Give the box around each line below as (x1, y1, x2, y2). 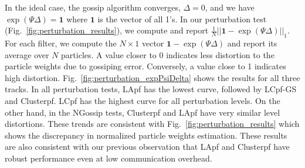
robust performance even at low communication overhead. (5, 152, 212, 164)
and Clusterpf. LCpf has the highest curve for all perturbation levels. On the (5, 94, 280, 106)
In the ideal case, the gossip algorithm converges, (5, 1, 181, 13)
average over (5, 48, 49, 61)
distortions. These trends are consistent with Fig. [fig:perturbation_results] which (5, 117, 300, 130)
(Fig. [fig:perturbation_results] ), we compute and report (5, 24, 209, 36)
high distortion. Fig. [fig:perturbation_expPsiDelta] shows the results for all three (5, 71, 300, 83)
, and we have (205, 1, 255, 13)
